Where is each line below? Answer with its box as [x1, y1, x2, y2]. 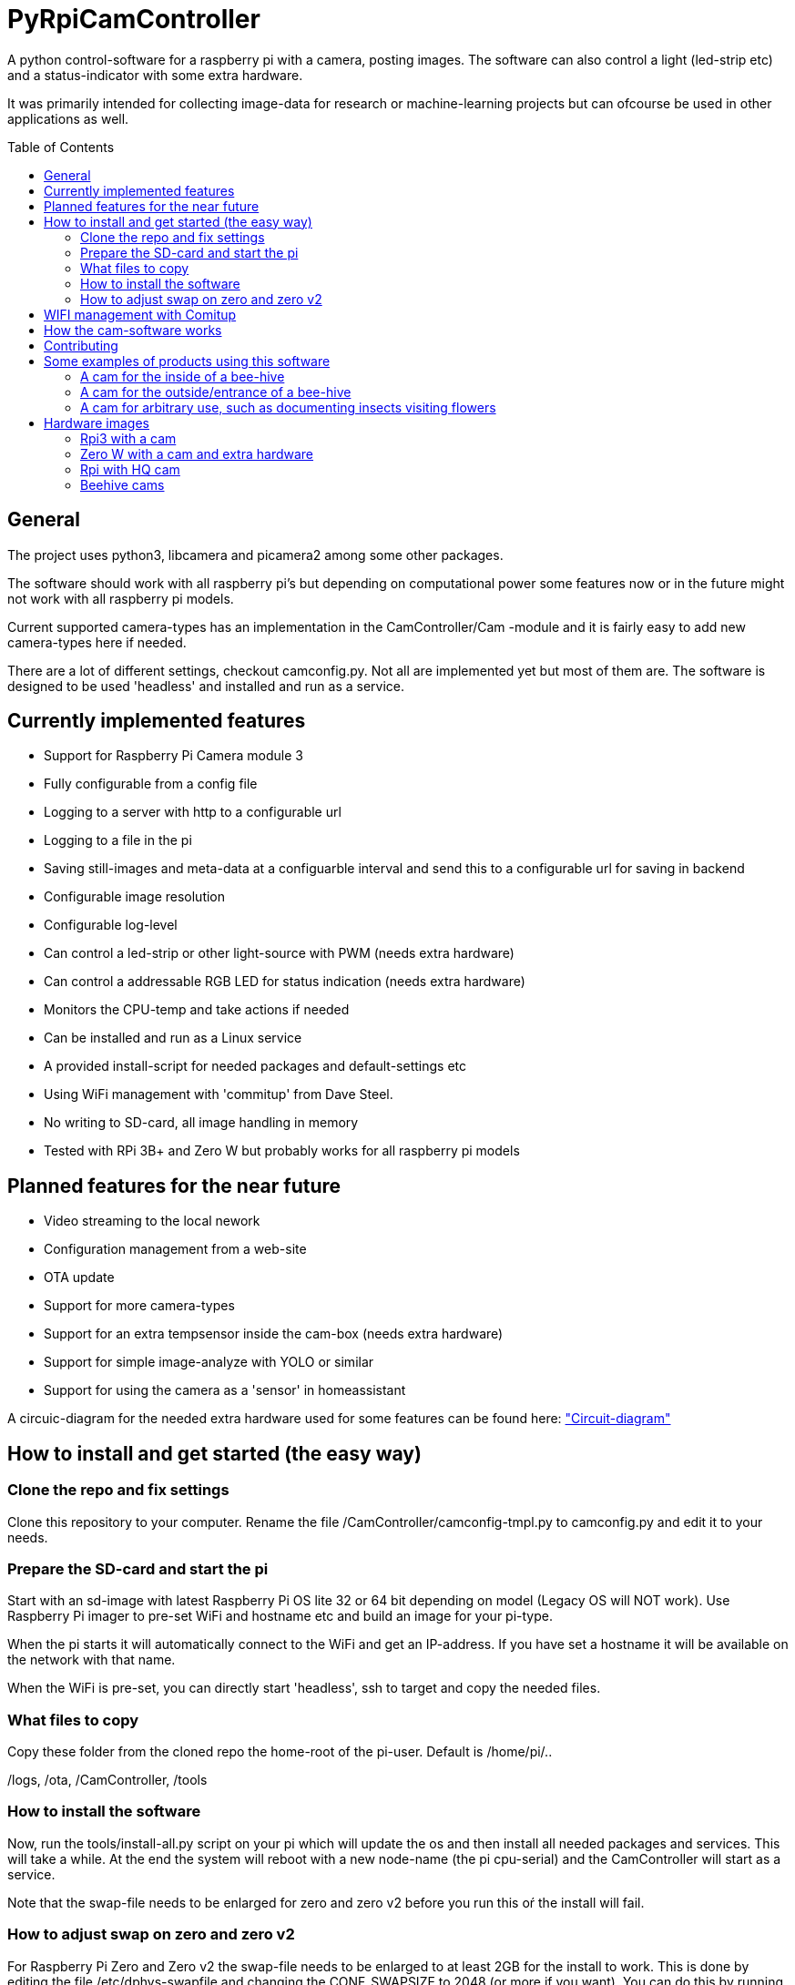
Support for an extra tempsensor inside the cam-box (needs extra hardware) [44, 1326, 504, 1342]
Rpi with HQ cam [80, 461, 180, 477]
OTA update [44, 1269, 115, 1286]
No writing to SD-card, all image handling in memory [44, 1115, 359, 1131]
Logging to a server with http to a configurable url [44, 804, 341, 820]
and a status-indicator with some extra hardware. [7, 66, 303, 83]
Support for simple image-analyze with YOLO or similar [44, 1354, 374, 1370]
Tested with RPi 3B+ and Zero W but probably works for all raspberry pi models [44, 1143, 520, 1159]
